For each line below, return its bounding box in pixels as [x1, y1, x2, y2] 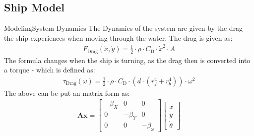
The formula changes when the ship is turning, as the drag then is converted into [4, 55, 251, 65]
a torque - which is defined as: [4, 65, 95, 75]
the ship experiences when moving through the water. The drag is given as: [4, 32, 233, 43]
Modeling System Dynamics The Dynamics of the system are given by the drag [4, 23, 243, 33]
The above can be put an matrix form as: [4, 87, 130, 98]
